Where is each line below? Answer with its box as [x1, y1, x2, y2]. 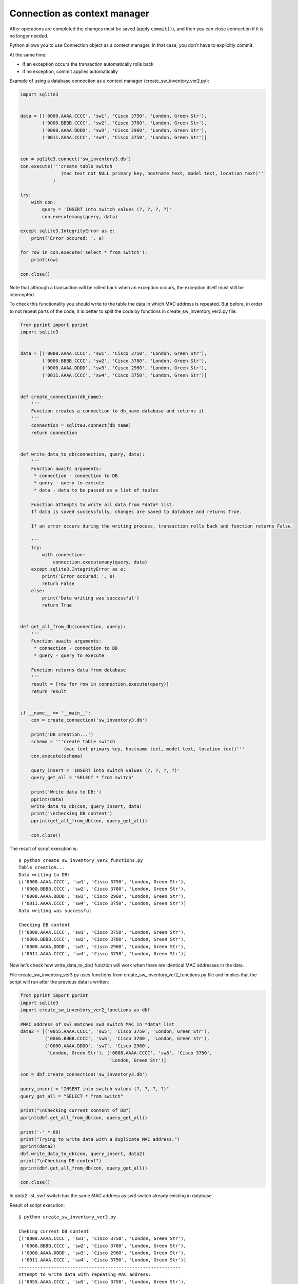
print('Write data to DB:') [31, 789, 102, 795]
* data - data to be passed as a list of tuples [33, 487, 158, 493]
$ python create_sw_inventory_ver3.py [18, 1214, 116, 1220]
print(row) [31, 257, 58, 262]
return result [31, 688, 67, 694]
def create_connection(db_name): [20, 393, 105, 400]
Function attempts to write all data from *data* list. [31, 501, 175, 507]
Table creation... [18, 864, 65, 871]
